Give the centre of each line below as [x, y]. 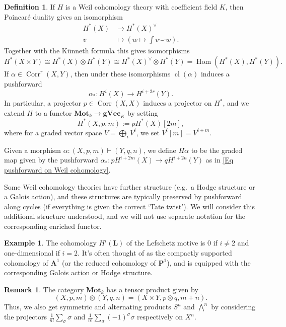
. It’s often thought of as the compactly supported [155, 253]
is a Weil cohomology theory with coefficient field [141, 7]
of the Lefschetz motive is [166, 243]
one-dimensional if [32, 253]
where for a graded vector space [53, 132]
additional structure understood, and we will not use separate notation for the [125, 216]
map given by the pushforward [51, 160]
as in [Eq [220, 160]
